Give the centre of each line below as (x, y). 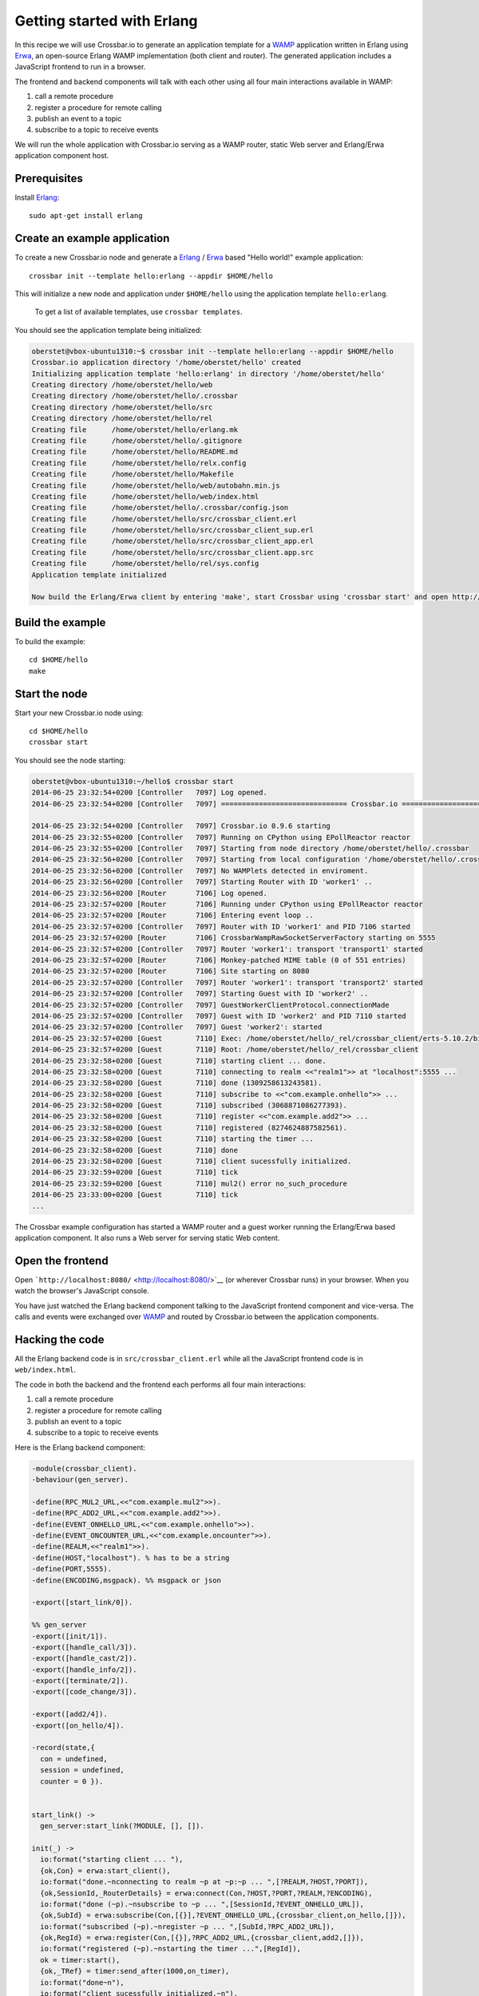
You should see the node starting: (70, 760)
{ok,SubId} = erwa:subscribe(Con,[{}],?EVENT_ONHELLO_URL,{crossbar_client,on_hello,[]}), (223, 1915)
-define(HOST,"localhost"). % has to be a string (131, 1558)
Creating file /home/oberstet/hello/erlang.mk (135, 430)
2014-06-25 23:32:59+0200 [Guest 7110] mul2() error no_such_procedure (189, 1183)
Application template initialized (99, 574)
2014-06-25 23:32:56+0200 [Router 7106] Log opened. (149, 893)
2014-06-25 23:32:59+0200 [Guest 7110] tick (135, 1172)
